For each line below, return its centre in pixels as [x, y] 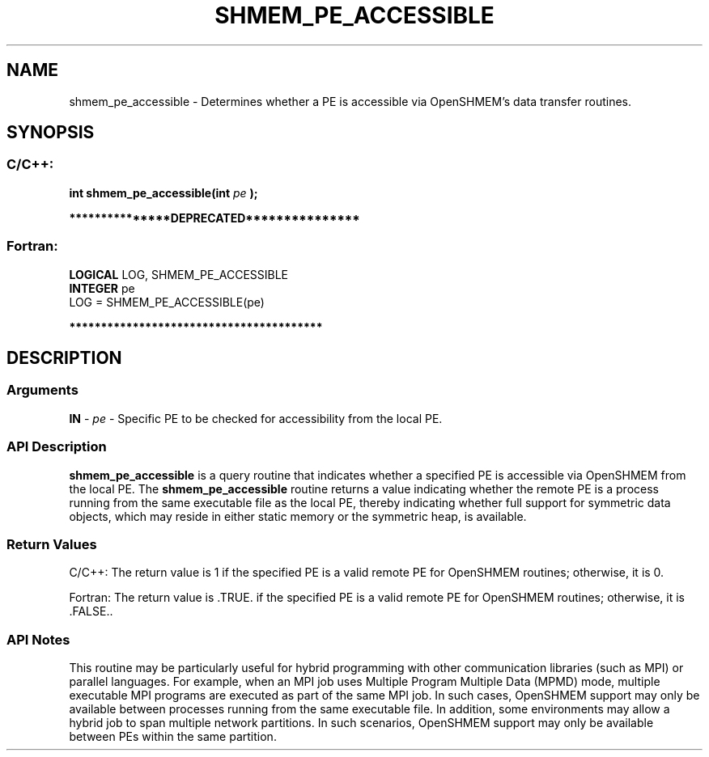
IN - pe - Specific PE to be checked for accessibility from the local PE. [256, 418]
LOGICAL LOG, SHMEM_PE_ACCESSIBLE [179, 274]
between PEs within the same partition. [173, 737]
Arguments [42, 390]
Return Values [52, 544]
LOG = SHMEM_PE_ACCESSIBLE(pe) [167, 302]
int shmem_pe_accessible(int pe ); [163, 192]
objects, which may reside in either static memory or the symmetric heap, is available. [298, 516]
